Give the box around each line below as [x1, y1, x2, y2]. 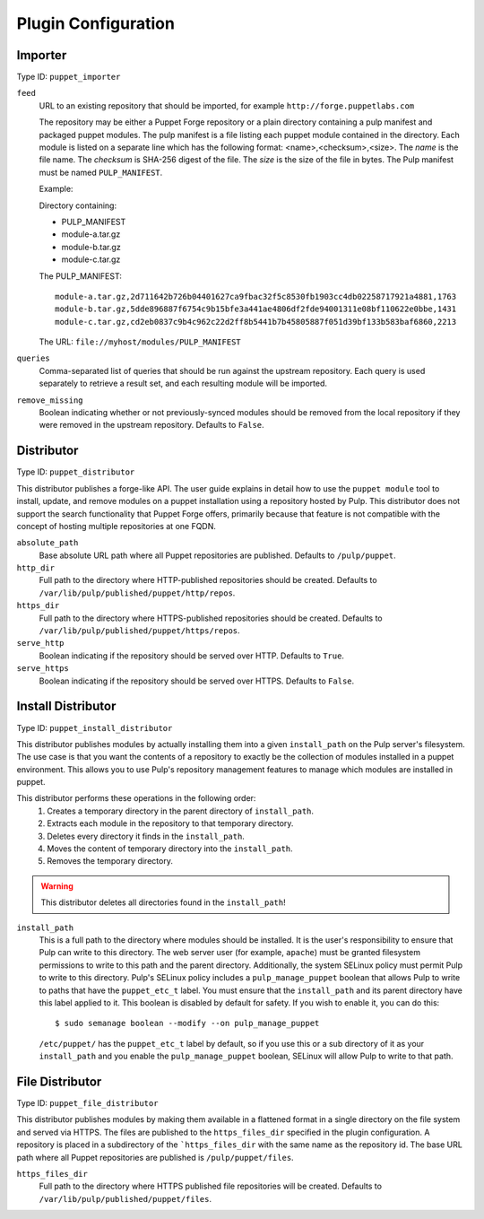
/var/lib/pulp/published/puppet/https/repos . [39, 625, 241, 636]
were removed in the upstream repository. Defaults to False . [39, 420, 264, 431]
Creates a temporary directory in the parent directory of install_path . [47, 805, 314, 816]
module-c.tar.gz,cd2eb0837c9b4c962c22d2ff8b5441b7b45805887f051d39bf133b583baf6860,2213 [55, 317, 457, 327]
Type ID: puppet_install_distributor [16, 722, 173, 733]
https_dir [16, 601, 60, 611]
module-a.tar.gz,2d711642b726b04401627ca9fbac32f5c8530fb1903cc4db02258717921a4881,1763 [55, 292, 457, 301]
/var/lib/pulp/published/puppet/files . [39, 1193, 212, 1204]
